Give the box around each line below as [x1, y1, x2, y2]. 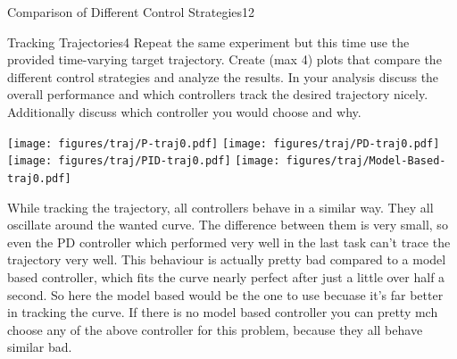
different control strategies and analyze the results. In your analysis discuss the [7, 67, 439, 86]
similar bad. [7, 338, 72, 356]
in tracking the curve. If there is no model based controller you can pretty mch [7, 303, 438, 321]
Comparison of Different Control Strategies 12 [7, 3, 255, 21]
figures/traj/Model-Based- [286, 154, 446, 168]
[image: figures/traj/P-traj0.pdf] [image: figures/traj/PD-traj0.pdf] [7, 137, 440, 150]
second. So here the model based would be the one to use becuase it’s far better [7, 285, 444, 304]
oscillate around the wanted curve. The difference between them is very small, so [7, 215, 448, 234]
